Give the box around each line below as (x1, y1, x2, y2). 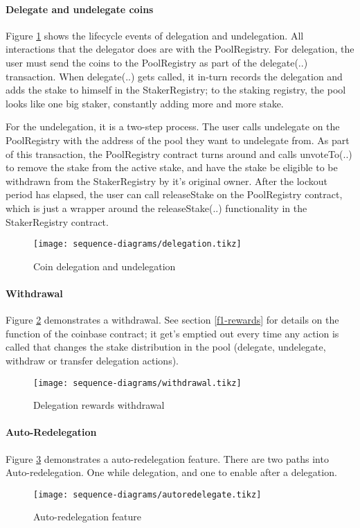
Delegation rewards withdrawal (33, 398, 165, 412)
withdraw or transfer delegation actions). (6, 353, 179, 367)
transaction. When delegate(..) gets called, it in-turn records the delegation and (6, 69, 343, 83)
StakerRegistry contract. (6, 214, 109, 229)
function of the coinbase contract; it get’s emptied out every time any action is (6, 326, 339, 340)
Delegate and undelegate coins (6, 1, 154, 16)
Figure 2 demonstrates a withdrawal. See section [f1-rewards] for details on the (6, 313, 339, 327)
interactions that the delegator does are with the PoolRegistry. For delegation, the (6, 42, 354, 56)
